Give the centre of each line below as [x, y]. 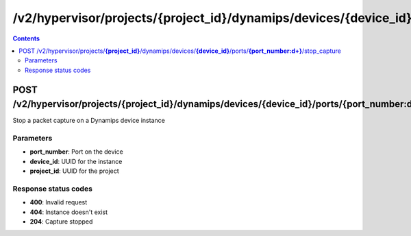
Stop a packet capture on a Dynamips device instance [89, 121]
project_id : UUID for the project [74, 171]
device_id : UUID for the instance [76, 161]
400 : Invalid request [59, 202]
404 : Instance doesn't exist [69, 212]
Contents [26, 38]
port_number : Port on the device [76, 152]
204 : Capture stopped [61, 222]
